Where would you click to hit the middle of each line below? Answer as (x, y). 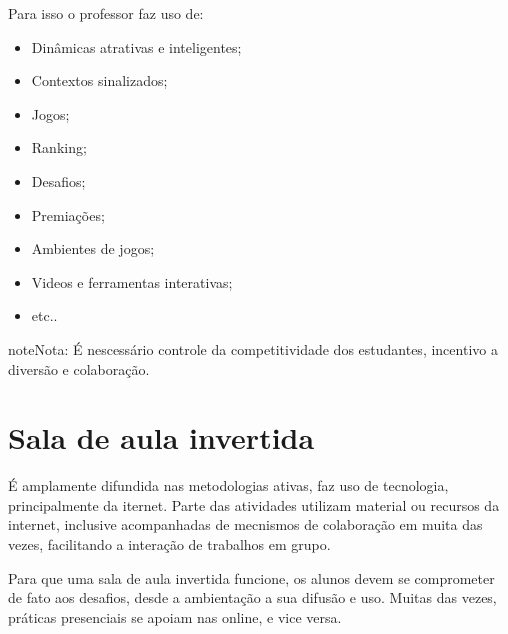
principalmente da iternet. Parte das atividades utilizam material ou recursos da (254, 504)
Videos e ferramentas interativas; (132, 281)
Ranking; (59, 147)
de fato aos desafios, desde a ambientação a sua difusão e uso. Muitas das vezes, (252, 597)
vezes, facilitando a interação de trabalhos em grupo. (169, 544)
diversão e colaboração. (79, 368)
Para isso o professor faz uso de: (106, 13)
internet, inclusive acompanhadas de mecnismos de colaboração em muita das (245, 524)
